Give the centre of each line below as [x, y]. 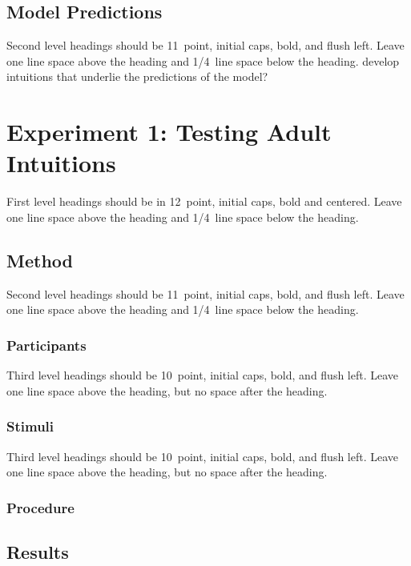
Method [40, 260]
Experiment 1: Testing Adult [169, 132]
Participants [46, 345]
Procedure [40, 507]
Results [38, 551]
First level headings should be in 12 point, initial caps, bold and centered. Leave [204, 201]
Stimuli [30, 426]
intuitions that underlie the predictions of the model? [137, 76]
